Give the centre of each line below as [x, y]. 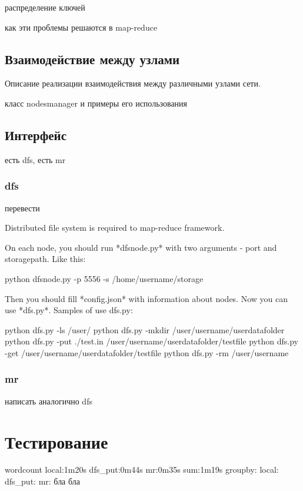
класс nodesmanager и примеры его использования [96, 103]
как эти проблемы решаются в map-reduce [81, 27]
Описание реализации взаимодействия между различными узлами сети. [133, 83]
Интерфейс [36, 135]
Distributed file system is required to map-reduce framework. [115, 228]
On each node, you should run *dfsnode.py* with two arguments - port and [141, 247]
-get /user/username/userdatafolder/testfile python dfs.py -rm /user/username [147, 352]
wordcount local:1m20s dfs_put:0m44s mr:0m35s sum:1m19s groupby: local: [142, 470]
